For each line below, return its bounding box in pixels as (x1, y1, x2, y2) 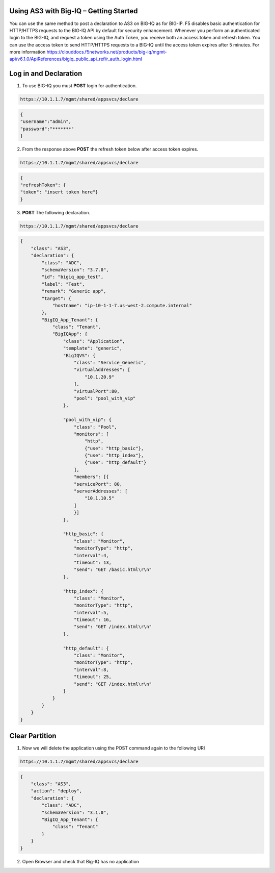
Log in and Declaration (9, 69, 82, 78)
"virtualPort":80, (74, 388, 120, 394)
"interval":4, (74, 553, 109, 558)
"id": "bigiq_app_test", (41, 274, 104, 280)
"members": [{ (74, 474, 109, 480)
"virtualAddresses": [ (74, 367, 131, 372)
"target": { (41, 295, 71, 301)
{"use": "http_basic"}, (84, 445, 144, 451)
